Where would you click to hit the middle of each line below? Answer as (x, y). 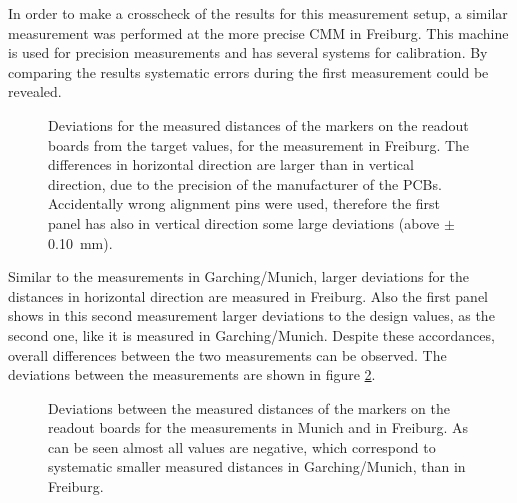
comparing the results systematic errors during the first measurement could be (248, 71)
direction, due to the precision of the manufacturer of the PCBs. (245, 183)
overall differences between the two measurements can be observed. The (227, 354)
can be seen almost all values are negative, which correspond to (242, 446)
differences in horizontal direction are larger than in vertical (231, 164)
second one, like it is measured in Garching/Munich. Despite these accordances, (251, 334)
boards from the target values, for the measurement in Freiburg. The (259, 144)
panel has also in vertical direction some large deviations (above (244, 222)
